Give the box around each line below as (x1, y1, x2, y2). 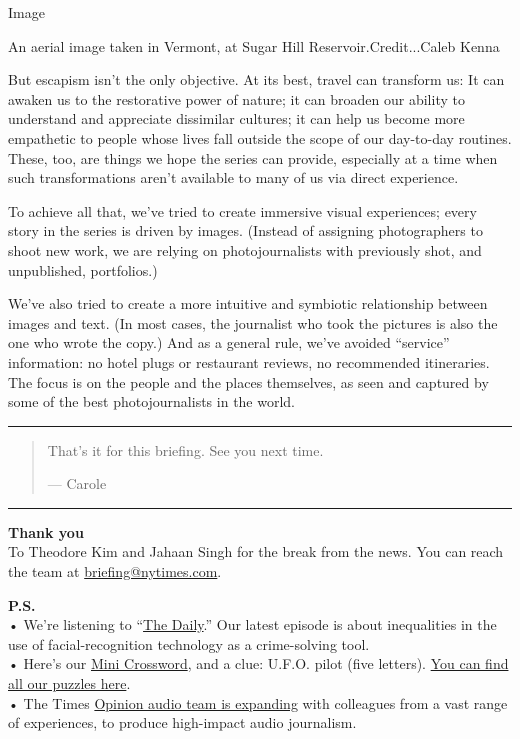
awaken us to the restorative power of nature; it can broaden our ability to (8, 88, 465, 109)
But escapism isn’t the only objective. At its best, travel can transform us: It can (8, 69, 505, 90)
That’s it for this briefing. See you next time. (47, 439, 324, 460)
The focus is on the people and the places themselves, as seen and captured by (8, 371, 489, 392)
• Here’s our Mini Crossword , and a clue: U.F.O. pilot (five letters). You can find (8, 653, 509, 674)
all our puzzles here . (8, 673, 131, 694)
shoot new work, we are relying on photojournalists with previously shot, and (8, 239, 482, 260)
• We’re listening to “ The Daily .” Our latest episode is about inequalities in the (8, 614, 497, 635)
